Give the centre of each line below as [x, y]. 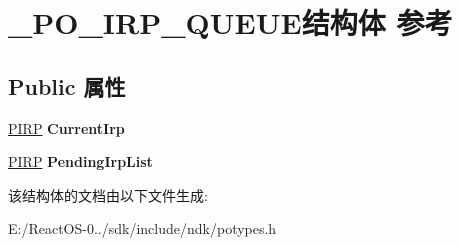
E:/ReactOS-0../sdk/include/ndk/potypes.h [142, 228]
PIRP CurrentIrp [66, 127]
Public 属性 [67, 85]
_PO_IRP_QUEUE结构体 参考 [230, 22]
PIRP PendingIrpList [80, 161]
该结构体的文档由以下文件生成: [108, 194]
